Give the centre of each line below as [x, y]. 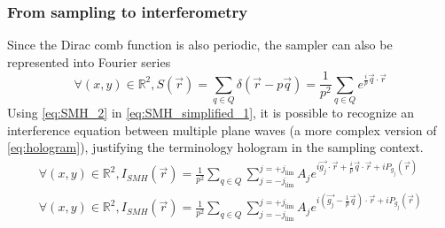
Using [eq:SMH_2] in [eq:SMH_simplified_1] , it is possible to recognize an [211, 113]
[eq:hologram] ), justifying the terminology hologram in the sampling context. [215, 147]
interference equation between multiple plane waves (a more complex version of [222, 129]
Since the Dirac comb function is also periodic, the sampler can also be [200, 45]
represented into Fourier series [89, 61]
